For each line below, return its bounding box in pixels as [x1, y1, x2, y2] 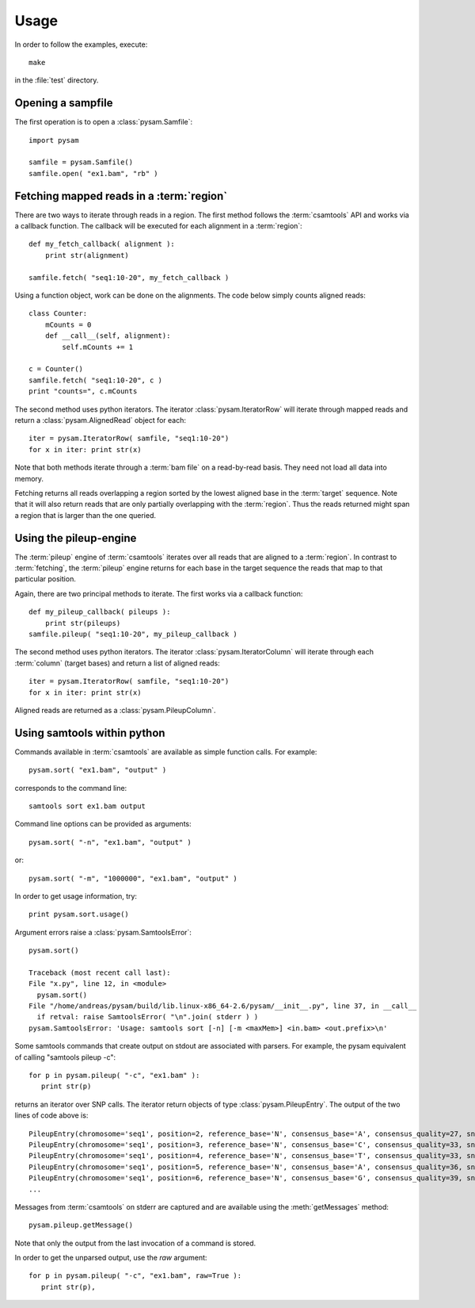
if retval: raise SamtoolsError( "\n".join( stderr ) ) [36, 1012, 259, 1022]
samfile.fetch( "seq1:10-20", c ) [28, 375, 162, 385]
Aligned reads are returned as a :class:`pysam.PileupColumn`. [14, 705, 216, 715]
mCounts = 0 [44, 320, 92, 329]
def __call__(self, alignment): [44, 332, 171, 340]
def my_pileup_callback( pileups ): [28, 608, 171, 616]
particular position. [14, 574, 77, 584]
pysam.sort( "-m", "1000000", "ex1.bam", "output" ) [28, 873, 237, 883]
